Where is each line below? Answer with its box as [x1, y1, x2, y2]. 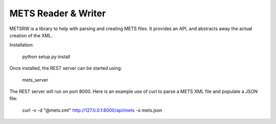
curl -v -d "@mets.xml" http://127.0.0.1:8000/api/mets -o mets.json [22, 107, 163, 113]
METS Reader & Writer [9, 8, 106, 19]
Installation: [9, 42, 34, 48]
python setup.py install [22, 54, 71, 60]
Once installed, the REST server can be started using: [9, 65, 122, 71]
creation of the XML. [9, 32, 53, 38]
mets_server [22, 77, 49, 83]
